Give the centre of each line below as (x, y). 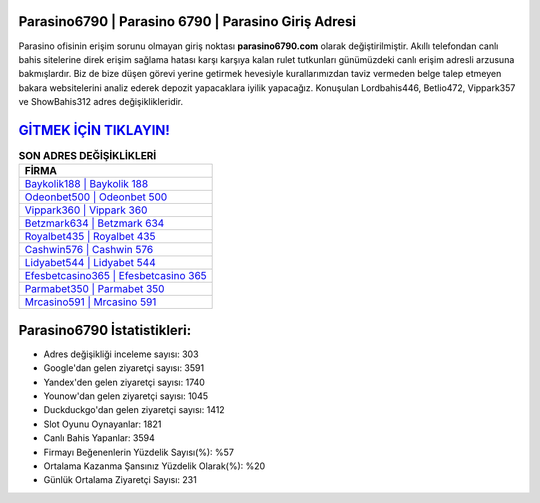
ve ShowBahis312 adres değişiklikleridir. (101, 102)
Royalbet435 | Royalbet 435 (90, 237)
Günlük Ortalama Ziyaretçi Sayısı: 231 (120, 480)
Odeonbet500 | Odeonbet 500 (96, 197)
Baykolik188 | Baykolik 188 (86, 184)
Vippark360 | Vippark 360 (86, 210)
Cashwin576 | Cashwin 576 (89, 250)
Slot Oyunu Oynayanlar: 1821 (102, 424)
